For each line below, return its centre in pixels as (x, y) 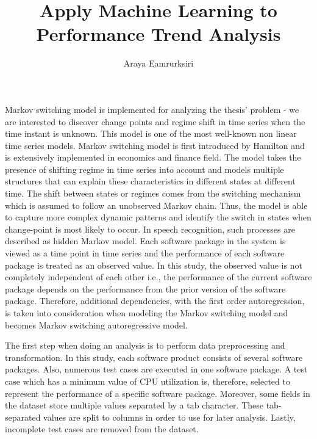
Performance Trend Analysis (158, 34)
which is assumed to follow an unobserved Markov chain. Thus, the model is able (156, 205)
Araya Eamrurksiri (158, 63)
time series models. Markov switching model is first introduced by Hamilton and (155, 145)
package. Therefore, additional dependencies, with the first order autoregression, (155, 301)
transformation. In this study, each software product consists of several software (154, 357)
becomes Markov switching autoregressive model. (96, 325)
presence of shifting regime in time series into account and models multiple (144, 169)
